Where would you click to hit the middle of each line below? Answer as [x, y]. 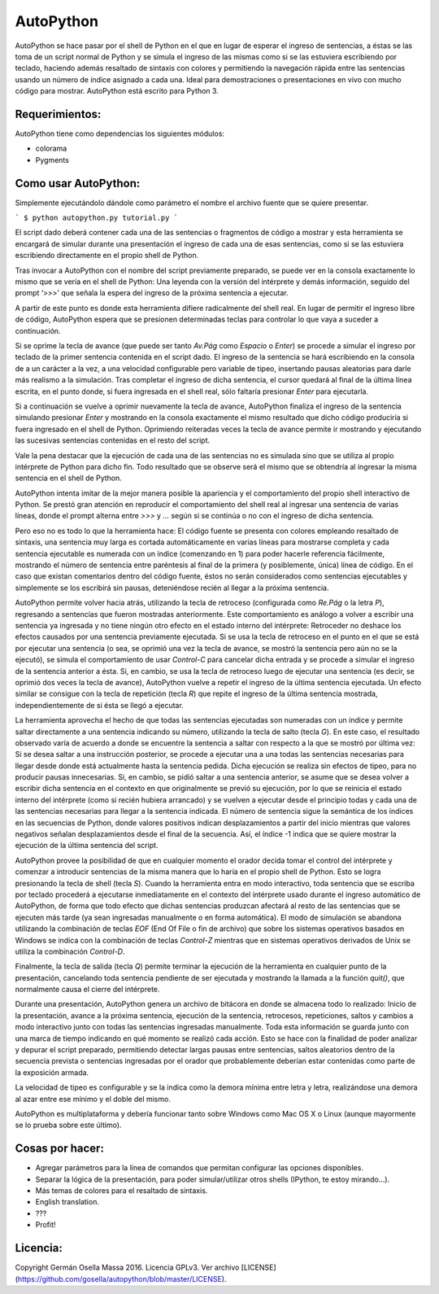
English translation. [67, 1202]
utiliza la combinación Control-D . [70, 951]
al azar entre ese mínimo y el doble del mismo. [93, 1099]
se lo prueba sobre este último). [68, 1125]
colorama [51, 149]
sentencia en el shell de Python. [68, 478]
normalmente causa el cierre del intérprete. [87, 990]
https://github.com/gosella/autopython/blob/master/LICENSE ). [122, 1279]
